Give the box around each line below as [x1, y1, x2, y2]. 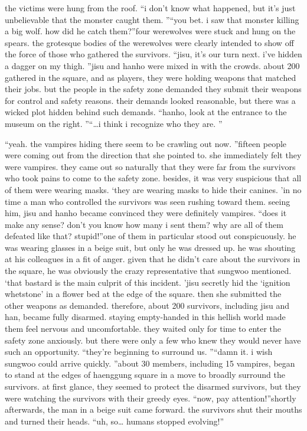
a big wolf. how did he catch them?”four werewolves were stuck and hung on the [5, 25, 296, 37]
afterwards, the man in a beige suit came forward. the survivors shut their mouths [5, 403, 302, 416]
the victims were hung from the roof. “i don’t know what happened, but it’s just [5, 2, 296, 14]
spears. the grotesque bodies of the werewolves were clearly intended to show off [5, 36, 294, 48]
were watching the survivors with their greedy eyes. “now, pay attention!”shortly [5, 391, 296, 404]
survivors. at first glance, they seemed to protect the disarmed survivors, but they [5, 380, 301, 392]
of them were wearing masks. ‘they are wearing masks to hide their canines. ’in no [5, 183, 302, 195]
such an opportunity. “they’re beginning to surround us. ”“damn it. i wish [5, 345, 273, 358]
